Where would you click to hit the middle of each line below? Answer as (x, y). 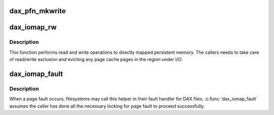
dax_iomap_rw (33, 27)
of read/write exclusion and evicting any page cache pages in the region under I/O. (96, 60)
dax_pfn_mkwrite (38, 11)
